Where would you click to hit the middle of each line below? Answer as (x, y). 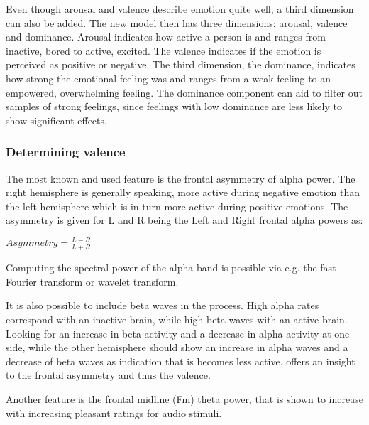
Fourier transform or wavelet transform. (92, 281)
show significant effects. (56, 120)
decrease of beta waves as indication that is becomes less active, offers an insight (181, 361)
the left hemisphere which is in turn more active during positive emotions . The (177, 206)
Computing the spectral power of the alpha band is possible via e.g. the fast (171, 268)
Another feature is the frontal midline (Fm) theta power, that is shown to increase (184, 399)
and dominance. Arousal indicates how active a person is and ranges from (166, 37)
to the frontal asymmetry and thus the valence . (108, 375)
